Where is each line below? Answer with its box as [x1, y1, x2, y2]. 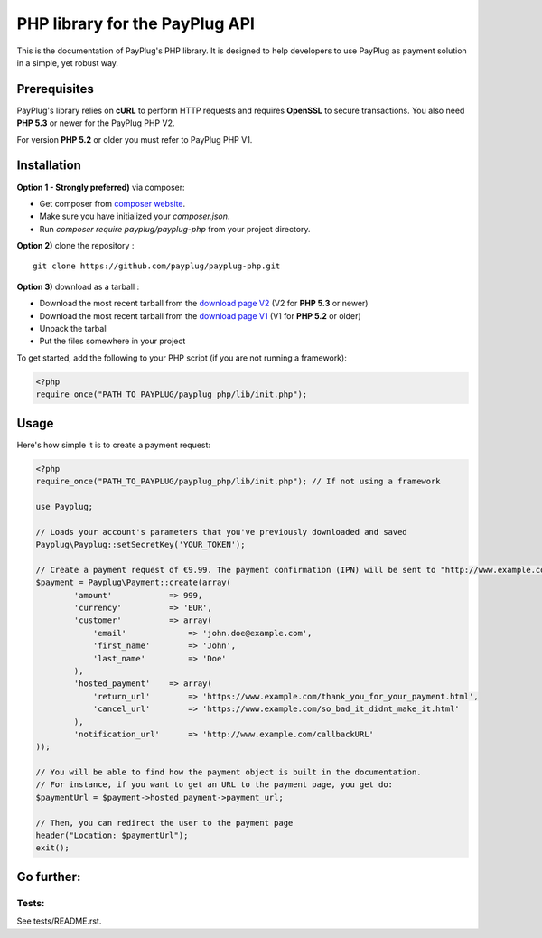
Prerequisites [16, 81, 94, 97]
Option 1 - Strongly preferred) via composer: [16, 182, 185, 192]
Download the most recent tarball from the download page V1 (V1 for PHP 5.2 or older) [39, 310, 361, 321]
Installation [16, 158, 81, 174]
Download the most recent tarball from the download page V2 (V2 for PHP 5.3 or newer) [39, 298, 369, 309]
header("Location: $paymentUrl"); [35, 830, 189, 840]
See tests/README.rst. [16, 915, 102, 926]
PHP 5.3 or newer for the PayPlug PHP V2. [16, 117, 175, 128]
